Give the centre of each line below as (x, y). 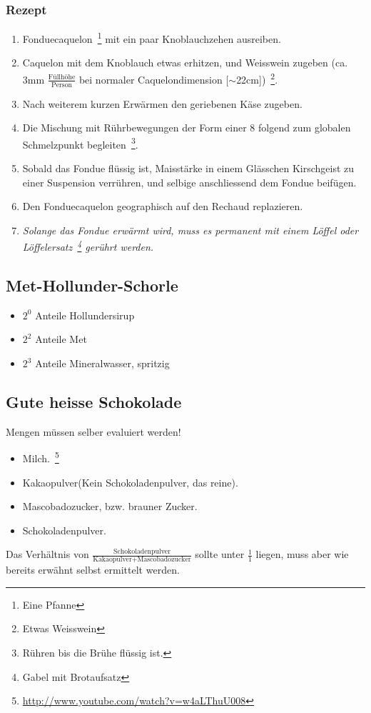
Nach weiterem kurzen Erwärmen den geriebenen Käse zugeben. (162, 103)
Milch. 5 (41, 457)
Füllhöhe (62, 78)
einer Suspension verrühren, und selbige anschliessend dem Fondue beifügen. (189, 182)
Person (62, 85)
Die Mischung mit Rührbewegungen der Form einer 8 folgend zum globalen (187, 128)
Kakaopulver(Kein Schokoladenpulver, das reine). (130, 482)
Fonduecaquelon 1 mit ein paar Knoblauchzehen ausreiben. (152, 38)
